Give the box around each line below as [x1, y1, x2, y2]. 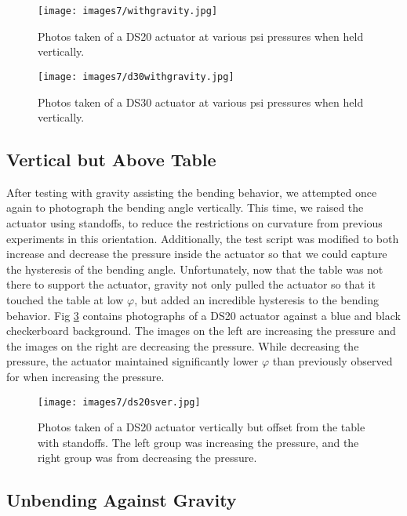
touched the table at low [6, 292, 124, 308]
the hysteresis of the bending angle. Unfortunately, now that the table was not [6, 260, 383, 277]
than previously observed [272, 353, 393, 369]
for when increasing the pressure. [6, 369, 165, 385]
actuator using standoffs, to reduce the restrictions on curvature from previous [6, 215, 383, 231]
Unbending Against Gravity [6, 488, 237, 512]
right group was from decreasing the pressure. [38, 449, 257, 466]
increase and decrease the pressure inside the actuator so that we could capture [6, 245, 387, 262]
